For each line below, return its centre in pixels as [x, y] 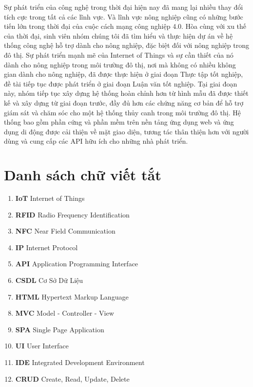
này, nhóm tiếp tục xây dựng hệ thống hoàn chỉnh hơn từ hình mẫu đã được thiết [126, 93]
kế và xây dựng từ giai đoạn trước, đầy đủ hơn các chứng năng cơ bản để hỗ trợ [124, 102]
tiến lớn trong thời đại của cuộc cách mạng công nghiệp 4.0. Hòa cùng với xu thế [125, 26]
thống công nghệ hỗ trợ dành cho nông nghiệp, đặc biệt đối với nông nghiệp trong [126, 45]
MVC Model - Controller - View [65, 313]
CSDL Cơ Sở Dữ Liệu [49, 280]
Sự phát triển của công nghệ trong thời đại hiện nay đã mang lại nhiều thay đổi [124, 7]
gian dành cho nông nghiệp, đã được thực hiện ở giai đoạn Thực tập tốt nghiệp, [124, 74]
